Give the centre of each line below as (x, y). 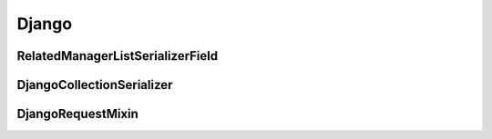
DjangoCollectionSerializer (95, 85)
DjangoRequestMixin (77, 114)
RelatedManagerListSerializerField (118, 56)
